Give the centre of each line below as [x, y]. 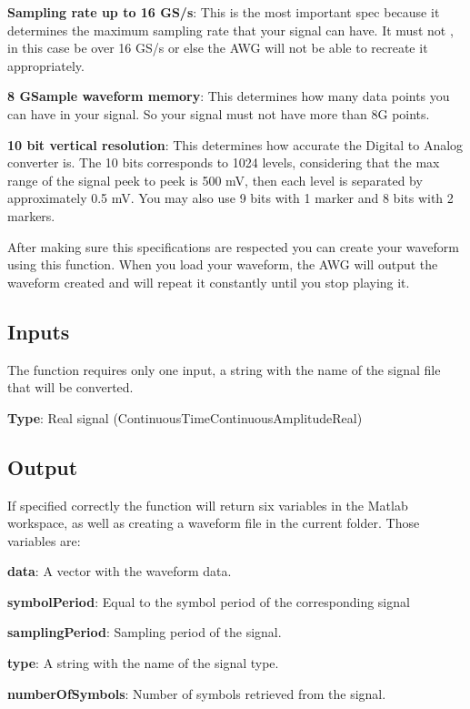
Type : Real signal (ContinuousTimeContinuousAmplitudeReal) [185, 417]
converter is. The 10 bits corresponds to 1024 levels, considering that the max [224, 162]
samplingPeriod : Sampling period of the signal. [145, 632]
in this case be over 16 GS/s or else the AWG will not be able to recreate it [218, 48]
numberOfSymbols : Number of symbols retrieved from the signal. [197, 693]
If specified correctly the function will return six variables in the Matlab [208, 505]
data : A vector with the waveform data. [120, 571]
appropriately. [46, 65]
